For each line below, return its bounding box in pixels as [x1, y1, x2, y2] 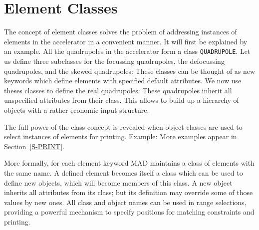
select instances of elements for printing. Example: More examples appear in [4, 131, 237, 142]
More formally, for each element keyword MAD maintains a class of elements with [4, 158, 255, 168]
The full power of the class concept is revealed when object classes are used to [4, 121, 243, 132]
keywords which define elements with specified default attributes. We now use [4, 75, 242, 86]
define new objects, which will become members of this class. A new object [4, 177, 233, 188]
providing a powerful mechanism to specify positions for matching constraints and [4, 207, 255, 217]
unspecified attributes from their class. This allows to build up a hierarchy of [4, 95, 239, 105]
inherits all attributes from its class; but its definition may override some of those [4, 187, 253, 198]
